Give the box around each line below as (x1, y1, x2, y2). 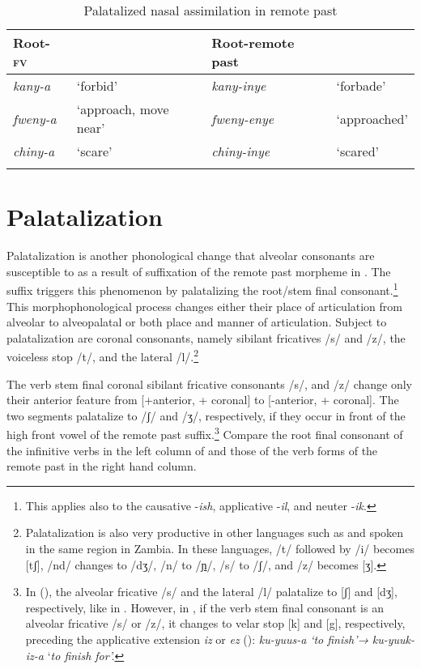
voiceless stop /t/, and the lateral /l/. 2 (6, 346, 199, 364)
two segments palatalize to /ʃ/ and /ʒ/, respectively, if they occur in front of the (6, 407, 406, 424)
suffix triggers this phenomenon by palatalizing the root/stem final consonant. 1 (6, 279, 398, 298)
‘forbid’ (76, 76, 118, 95)
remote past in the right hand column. (6, 458, 197, 475)
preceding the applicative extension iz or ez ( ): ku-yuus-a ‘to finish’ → (25, 630, 369, 647)
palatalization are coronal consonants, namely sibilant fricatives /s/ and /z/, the (6, 329, 406, 346)
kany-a (13, 76, 51, 95)
